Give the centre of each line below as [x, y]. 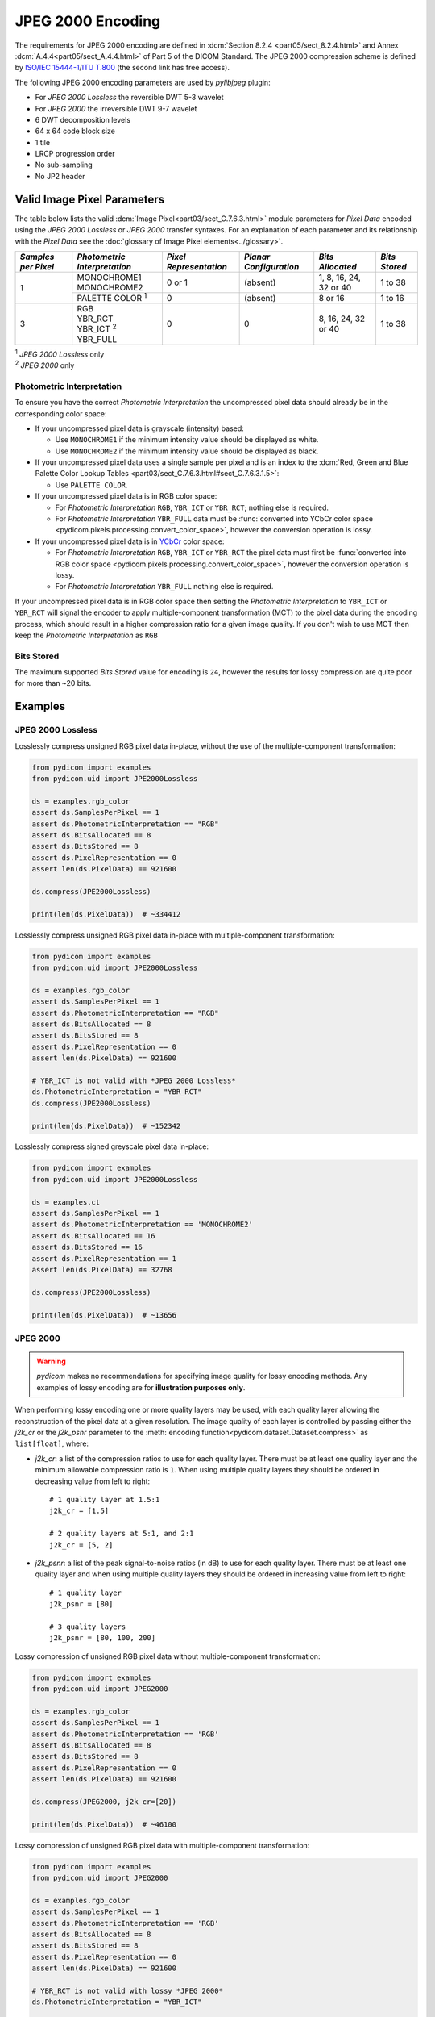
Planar [257, 257]
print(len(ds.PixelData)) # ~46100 [104, 1824]
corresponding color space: [61, 413]
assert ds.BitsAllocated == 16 [94, 1236]
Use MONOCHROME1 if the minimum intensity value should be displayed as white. [187, 440]
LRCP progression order [75, 154]
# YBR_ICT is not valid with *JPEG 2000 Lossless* [134, 1080]
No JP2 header [60, 176]
